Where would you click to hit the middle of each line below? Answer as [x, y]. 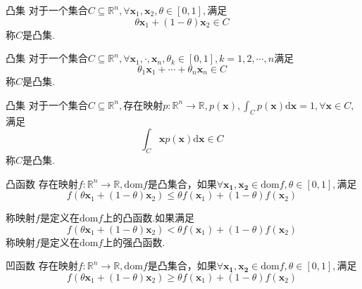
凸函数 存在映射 [42, 183]
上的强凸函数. [134, 242]
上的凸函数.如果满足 [149, 218]
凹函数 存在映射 [42, 265]
